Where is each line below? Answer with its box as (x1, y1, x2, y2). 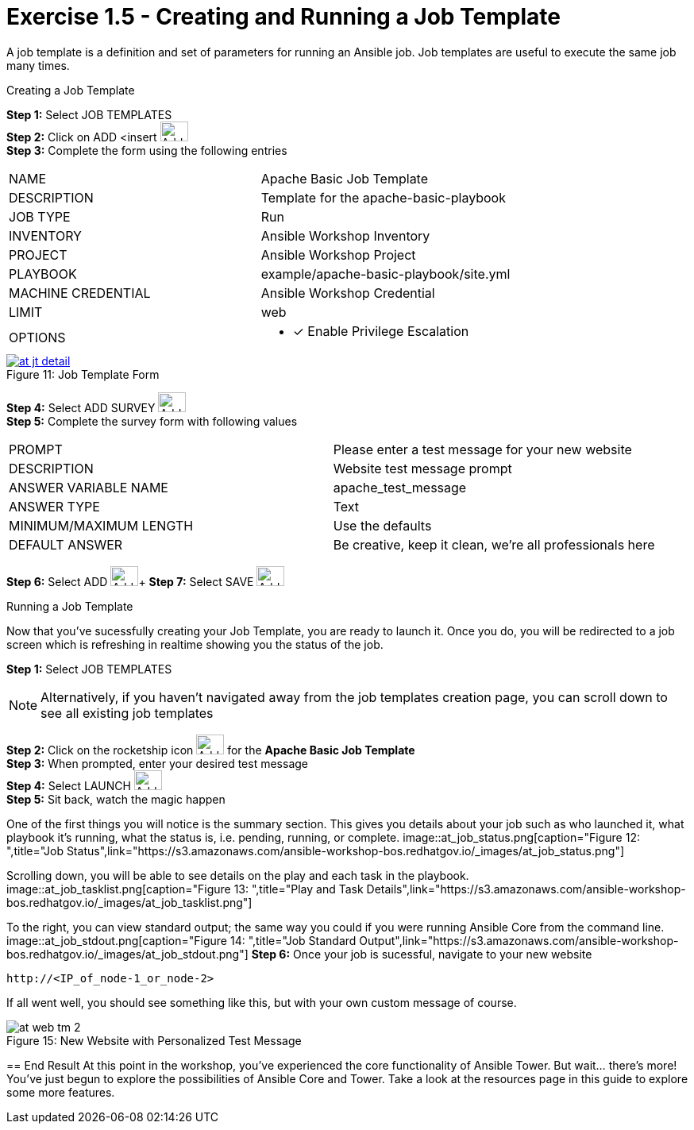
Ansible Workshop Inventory (260, 227, 430, 244)
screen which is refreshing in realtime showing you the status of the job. (6, 637, 384, 651)
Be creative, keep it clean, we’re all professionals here (333, 536, 655, 553)
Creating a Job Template (6, 83, 135, 97)
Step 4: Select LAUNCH (6, 778, 131, 793)
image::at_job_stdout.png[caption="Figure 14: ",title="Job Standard (6, 933, 357, 947)
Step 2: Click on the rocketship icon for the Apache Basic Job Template (6, 742, 415, 757)
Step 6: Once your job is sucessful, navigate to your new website (251, 947, 592, 961)
